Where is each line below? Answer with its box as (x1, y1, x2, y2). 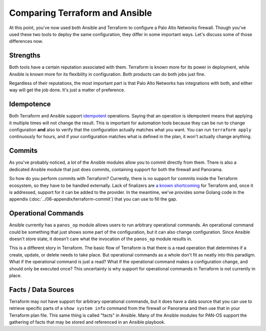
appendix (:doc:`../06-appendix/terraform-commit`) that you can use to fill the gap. (9, 196, 177, 202)
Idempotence (9, 100, 51, 109)
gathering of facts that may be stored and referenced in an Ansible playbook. (9, 319, 166, 325)
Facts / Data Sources (9, 285, 74, 294)
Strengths (9, 51, 40, 60)
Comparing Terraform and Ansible (9, 7, 152, 18)
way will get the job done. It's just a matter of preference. (9, 87, 126, 93)
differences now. (9, 38, 43, 44)
